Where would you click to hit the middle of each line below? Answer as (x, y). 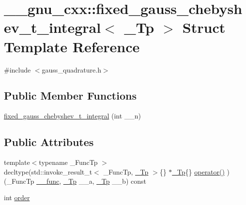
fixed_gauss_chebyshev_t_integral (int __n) (73, 116)
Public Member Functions (70, 95)
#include (17, 69)
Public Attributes (49, 142)
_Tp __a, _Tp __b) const (105, 181)
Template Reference (72, 46)
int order (17, 197)
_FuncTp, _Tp (126, 171)
